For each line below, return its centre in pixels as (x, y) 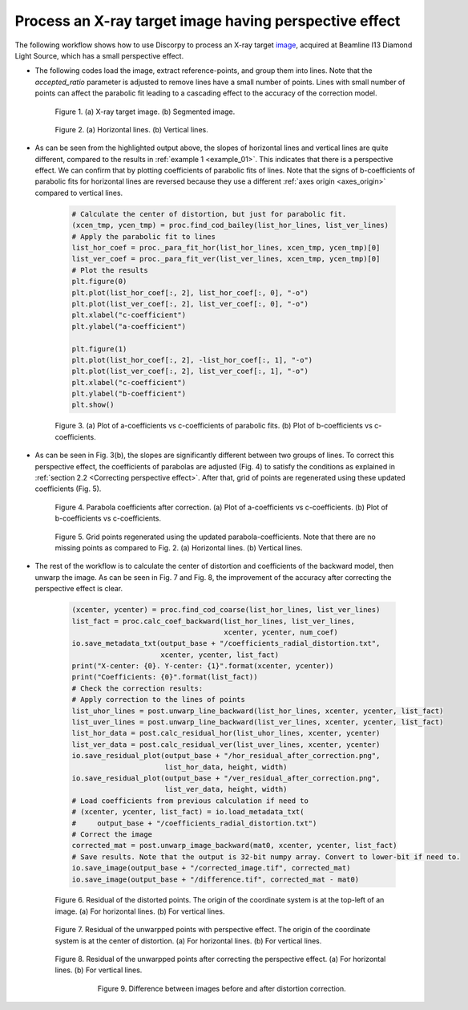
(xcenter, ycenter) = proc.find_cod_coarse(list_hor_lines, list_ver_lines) (226, 610)
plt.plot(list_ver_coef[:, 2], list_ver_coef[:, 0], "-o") (190, 304)
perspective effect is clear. (79, 589)
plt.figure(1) (99, 349)
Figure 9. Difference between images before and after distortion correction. (222, 988)
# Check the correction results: (137, 688)
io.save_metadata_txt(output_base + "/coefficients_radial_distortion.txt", (226, 643)
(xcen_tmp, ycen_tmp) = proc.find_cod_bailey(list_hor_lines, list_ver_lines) (230, 225)
